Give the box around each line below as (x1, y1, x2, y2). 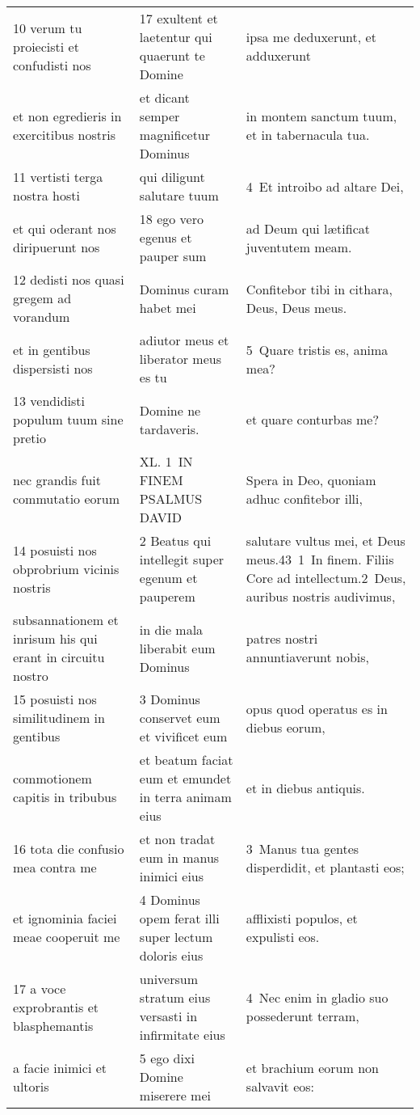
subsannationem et (13, 610, 119, 629)
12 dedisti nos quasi (13, 270, 124, 289)
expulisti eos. (246, 927, 320, 946)
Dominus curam (139, 279, 229, 298)
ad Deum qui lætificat (246, 218, 370, 238)
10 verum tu (13, 18, 82, 37)
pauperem (139, 587, 195, 606)
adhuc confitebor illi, (246, 489, 363, 508)
